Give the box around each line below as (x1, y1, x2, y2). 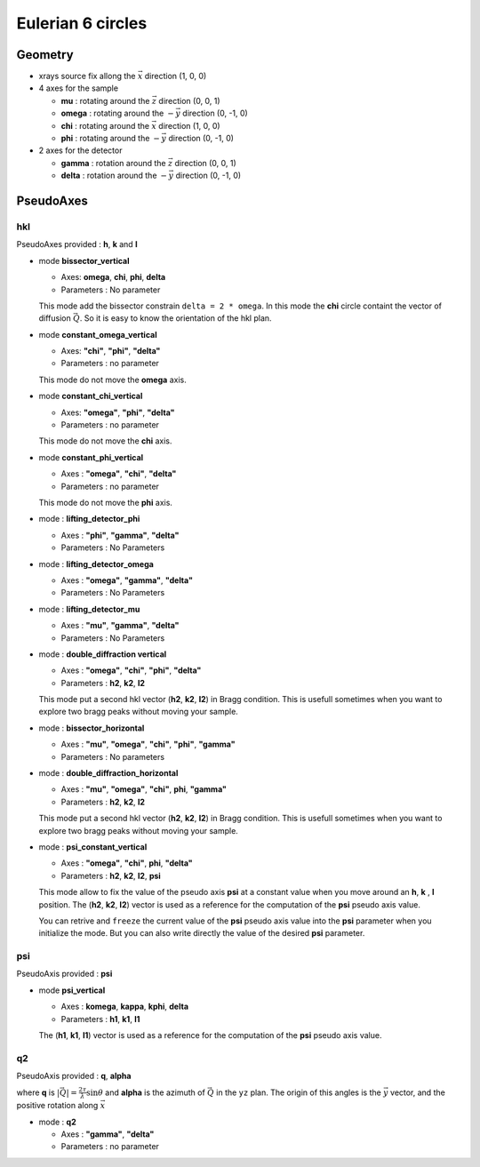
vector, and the (389, 1087, 446, 1098)
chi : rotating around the (60, 120, 150, 131)
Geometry (16, 47, 75, 62)
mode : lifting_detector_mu (38, 603, 140, 614)
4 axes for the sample (38, 83, 119, 93)
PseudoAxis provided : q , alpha (16, 1071, 132, 1082)
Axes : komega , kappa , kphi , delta (60, 1001, 189, 1012)
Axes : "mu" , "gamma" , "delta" (60, 620, 180, 631)
